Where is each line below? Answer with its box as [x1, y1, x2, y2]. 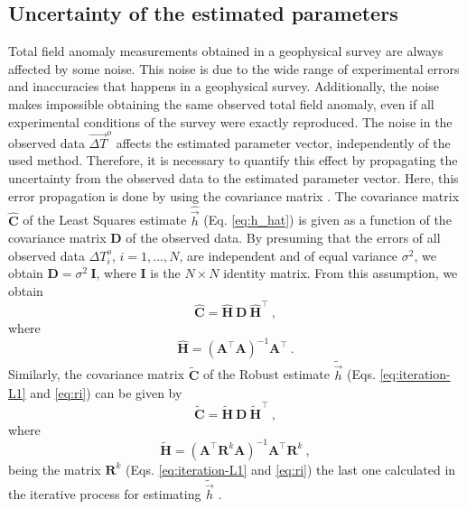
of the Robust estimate [202, 365, 330, 384]
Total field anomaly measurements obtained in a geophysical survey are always [8, 42, 444, 60]
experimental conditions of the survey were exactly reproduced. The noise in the [8, 112, 453, 131]
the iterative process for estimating [8, 484, 201, 503]
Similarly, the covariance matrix [8, 365, 184, 384]
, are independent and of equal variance [179, 245, 398, 264]
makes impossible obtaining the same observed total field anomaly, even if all [8, 94, 434, 113]
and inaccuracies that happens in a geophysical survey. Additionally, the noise [8, 77, 439, 96]
